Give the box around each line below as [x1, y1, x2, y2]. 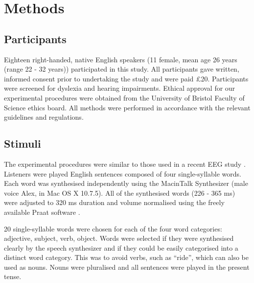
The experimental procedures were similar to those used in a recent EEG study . [4, 158, 246, 169]
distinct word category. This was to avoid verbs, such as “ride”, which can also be [4, 252, 249, 262]
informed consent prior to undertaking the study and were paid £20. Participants [4, 73, 249, 83]
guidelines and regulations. [4, 112, 84, 122]
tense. [4, 271, 22, 282]
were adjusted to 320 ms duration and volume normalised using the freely [4, 197, 225, 207]
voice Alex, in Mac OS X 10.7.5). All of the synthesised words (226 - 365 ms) [4, 187, 235, 198]
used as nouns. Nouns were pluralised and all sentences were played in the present [4, 261, 250, 272]
